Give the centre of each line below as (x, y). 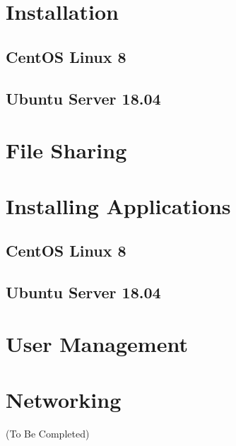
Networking (64, 399)
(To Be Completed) (48, 433)
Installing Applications (118, 205)
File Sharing (66, 150)
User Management (97, 344)
